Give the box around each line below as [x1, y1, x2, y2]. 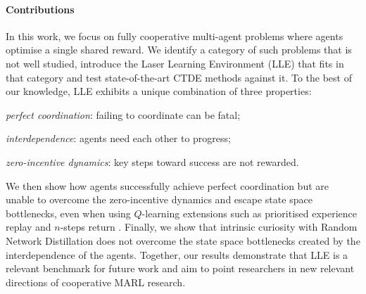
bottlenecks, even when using [6, 205, 131, 220]
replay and [6, 219, 51, 234]
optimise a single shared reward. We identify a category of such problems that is [6, 42, 352, 57]
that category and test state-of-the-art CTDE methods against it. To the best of [6, 70, 352, 84]
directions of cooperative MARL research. [6, 274, 186, 289]
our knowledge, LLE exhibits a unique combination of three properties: [6, 84, 312, 98]
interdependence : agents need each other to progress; [6, 131, 231, 146]
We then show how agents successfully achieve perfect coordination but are [6, 178, 329, 193]
